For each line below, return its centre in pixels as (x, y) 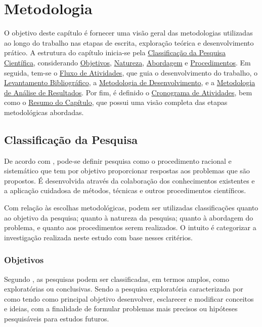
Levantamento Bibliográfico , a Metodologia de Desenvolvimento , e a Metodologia (130, 82)
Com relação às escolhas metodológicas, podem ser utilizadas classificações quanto (131, 208)
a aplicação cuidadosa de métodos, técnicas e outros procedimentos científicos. (125, 190)
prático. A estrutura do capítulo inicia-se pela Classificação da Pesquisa (115, 52)
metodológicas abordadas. (44, 112)
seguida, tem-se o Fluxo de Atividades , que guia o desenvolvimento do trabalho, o (131, 72)
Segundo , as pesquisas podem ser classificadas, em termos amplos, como (117, 279)
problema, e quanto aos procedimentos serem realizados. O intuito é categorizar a (130, 227)
